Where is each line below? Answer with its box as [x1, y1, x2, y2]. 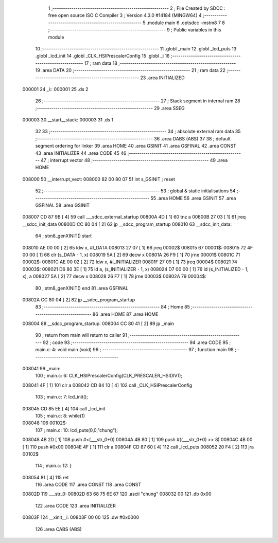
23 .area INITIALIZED [140, 75, 185, 81]
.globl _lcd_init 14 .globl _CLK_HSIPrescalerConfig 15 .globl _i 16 [35, 53, 170, 59]
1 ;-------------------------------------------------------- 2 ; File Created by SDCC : [48, 5, 226, 11]
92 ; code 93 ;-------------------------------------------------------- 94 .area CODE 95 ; [43, 339, 231, 346]
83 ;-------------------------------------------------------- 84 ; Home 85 [35, 304, 190, 310]
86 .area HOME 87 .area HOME [92, 311, 159, 317]
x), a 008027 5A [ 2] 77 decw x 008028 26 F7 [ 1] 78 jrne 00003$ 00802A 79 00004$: [22, 273, 207, 280]
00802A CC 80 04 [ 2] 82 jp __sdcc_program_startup [22, 296, 135, 303]
